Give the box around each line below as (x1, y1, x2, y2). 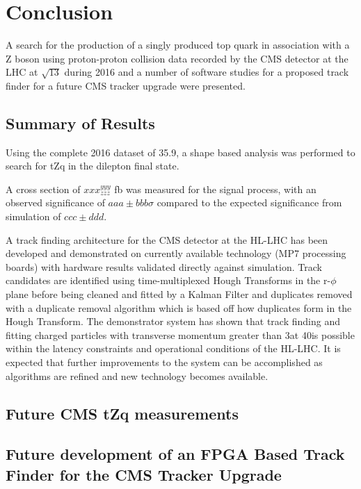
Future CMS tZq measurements (6, 402, 239, 424)
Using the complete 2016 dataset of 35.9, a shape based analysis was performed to (6, 144, 355, 159)
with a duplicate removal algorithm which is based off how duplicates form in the (6, 300, 352, 315)
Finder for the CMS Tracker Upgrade (6, 463, 282, 485)
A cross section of (6, 181, 81, 196)
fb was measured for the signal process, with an (114, 181, 316, 196)
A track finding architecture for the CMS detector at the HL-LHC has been (6, 232, 328, 247)
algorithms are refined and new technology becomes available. (6, 368, 268, 383)
